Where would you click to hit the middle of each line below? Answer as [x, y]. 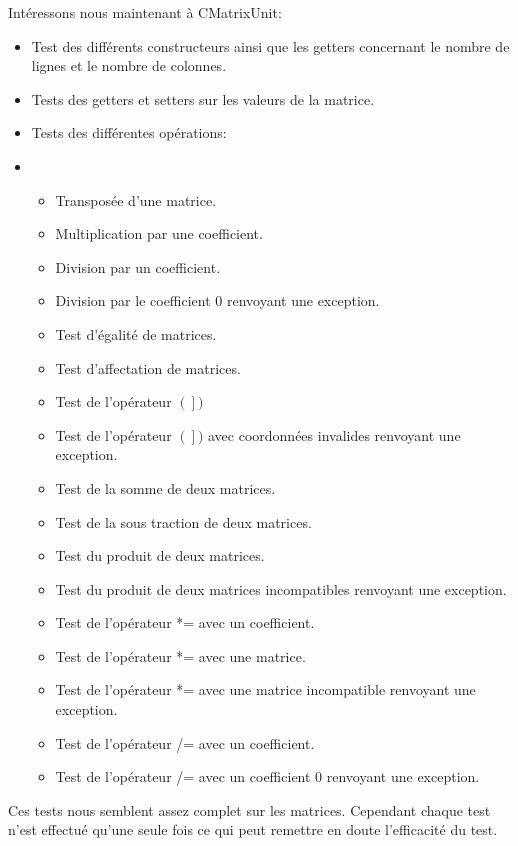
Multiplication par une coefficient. [159, 233]
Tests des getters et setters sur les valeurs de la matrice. [203, 98]
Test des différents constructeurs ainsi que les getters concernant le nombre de [270, 45]
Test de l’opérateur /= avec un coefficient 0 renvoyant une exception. [267, 776]
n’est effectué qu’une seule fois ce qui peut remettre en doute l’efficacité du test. [253, 829]
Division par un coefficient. [138, 266]
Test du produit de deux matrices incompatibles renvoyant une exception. [281, 588]
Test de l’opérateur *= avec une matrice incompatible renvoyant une [265, 689]
